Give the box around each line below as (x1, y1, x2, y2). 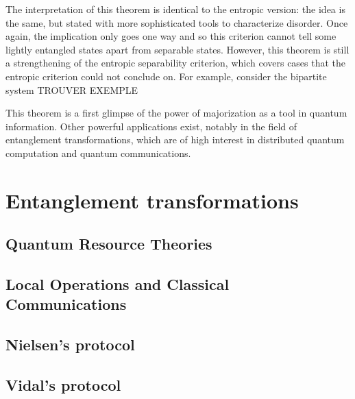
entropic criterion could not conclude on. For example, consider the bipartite (5, 69, 327, 83)
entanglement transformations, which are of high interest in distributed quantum (5, 132, 345, 147)
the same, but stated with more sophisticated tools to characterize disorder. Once (5, 15, 348, 29)
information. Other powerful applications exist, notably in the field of (5, 119, 297, 133)
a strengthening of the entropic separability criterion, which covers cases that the (5, 56, 346, 70)
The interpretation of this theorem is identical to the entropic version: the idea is (5, 2, 345, 16)
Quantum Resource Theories (5, 233, 212, 254)
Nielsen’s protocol (5, 334, 135, 355)
